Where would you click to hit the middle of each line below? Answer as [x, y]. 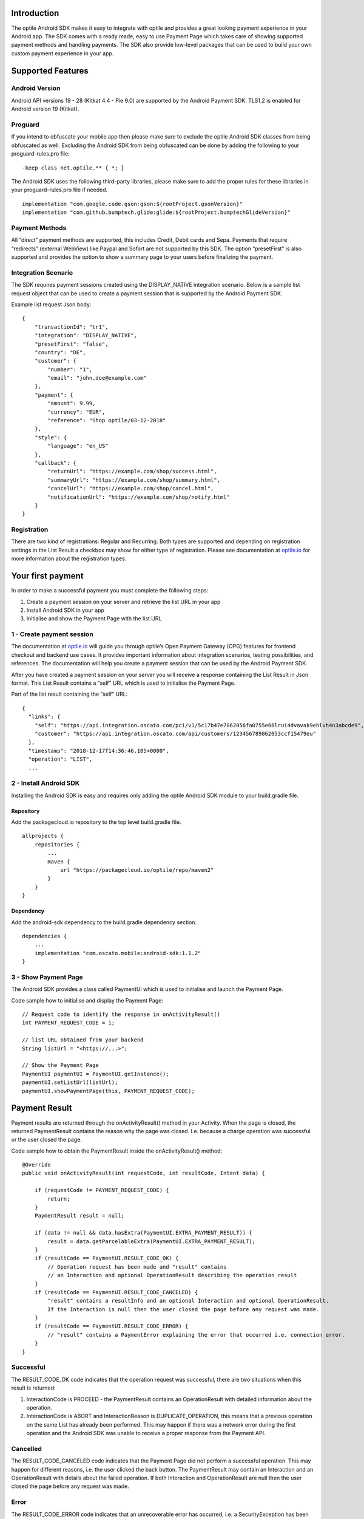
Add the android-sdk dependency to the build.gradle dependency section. [104, 922]
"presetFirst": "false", [71, 344]
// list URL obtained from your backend [83, 1040]
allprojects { [43, 836]
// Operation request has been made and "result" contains [137, 1267]
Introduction [35, 13]
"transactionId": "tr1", [71, 327]
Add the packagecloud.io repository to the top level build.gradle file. [96, 822]
